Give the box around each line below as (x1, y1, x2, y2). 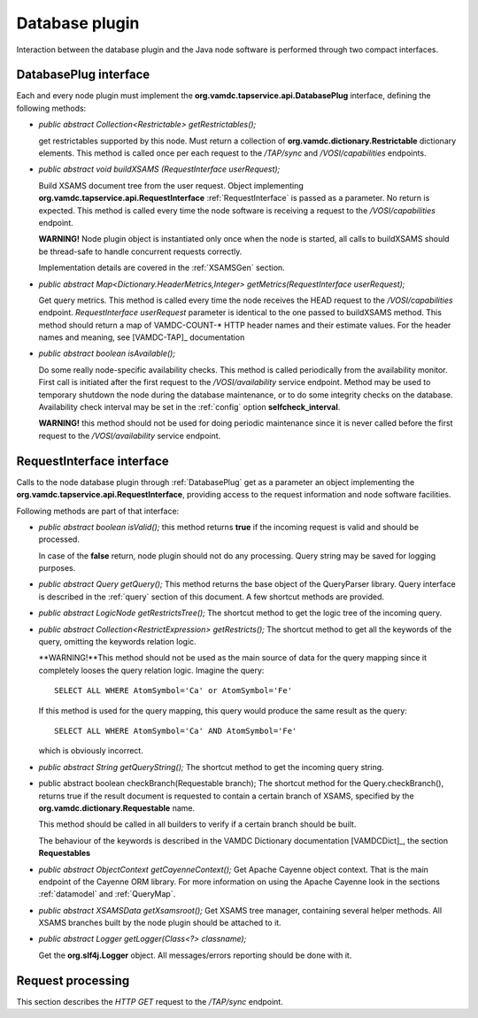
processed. (38, 534, 80, 544)
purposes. (38, 563, 76, 574)
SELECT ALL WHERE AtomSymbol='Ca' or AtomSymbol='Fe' (54, 686, 292, 696)
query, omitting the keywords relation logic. (38, 636, 197, 647)
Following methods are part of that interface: (16, 505, 180, 516)
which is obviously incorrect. (38, 745, 143, 756)
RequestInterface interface (16, 453, 169, 468)
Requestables (38, 848, 91, 859)
